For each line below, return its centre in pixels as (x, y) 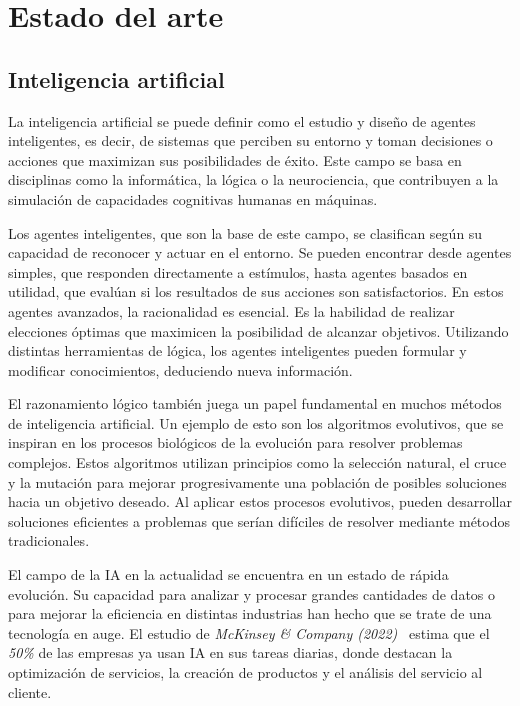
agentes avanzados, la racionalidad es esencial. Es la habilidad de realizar (231, 310)
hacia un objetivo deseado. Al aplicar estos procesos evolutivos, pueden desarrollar (260, 501)
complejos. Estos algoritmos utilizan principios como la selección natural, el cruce (257, 462)
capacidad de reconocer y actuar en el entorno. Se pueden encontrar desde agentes (260, 252)
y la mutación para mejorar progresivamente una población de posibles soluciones (257, 481)
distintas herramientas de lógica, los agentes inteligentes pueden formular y (237, 350)
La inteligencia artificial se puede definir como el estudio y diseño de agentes (242, 120)
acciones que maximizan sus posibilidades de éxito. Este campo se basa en (235, 159)
